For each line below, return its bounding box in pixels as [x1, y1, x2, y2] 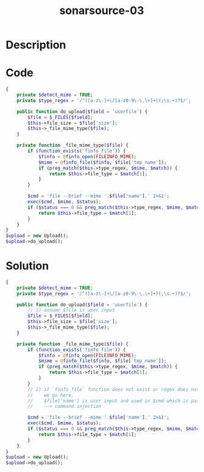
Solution [5, 259, 49, 273]
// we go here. [27, 392, 74, 398]
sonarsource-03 [59, 4, 144, 18]
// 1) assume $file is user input [27, 307, 115, 313]
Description [5, 38, 66, 52]
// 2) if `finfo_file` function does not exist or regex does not [27, 386, 200, 393]
